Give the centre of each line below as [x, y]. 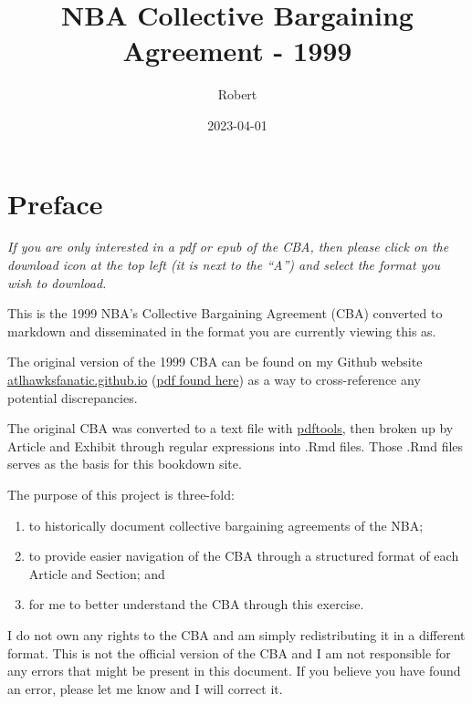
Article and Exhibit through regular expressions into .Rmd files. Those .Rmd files [236, 445]
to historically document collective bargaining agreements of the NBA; [226, 525]
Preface [55, 203]
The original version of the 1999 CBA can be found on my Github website [215, 362]
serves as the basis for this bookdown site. [125, 464]
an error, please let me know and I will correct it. [145, 688]
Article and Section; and [97, 573]
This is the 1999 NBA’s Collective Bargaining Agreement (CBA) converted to [225, 313]
